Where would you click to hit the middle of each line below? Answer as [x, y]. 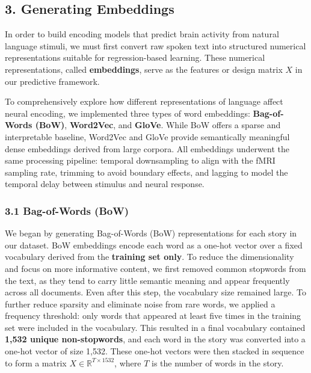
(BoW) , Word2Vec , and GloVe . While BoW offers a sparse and [158, 125]
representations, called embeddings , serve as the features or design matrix [144, 69]
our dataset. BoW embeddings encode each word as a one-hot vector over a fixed [154, 245]
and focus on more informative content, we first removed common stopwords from [155, 268]
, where [128, 362]
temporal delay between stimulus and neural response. [105, 184]
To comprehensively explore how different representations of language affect [144, 101]
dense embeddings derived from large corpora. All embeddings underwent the [147, 148]
